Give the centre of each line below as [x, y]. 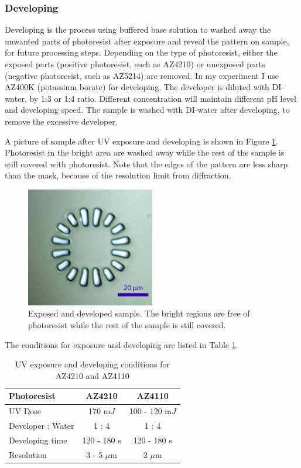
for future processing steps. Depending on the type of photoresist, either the [141, 52]
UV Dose [25, 411]
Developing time [38, 440]
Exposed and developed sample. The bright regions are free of [139, 313]
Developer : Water [42, 426]
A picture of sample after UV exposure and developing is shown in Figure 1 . [141, 141]
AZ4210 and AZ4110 [92, 375]
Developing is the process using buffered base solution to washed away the [138, 30]
